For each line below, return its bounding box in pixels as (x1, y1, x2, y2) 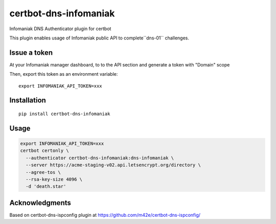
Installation (9, 96, 46, 105)
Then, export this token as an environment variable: (9, 71, 118, 77)
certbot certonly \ (20, 148, 69, 153)
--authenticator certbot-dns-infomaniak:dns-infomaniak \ (26, 155, 174, 161)
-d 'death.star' (26, 184, 66, 189)
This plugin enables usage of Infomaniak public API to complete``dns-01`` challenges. (9, 35, 189, 41)
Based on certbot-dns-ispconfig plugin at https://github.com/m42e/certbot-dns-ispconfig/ (9, 212, 201, 218)
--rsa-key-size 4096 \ (26, 176, 83, 182)
